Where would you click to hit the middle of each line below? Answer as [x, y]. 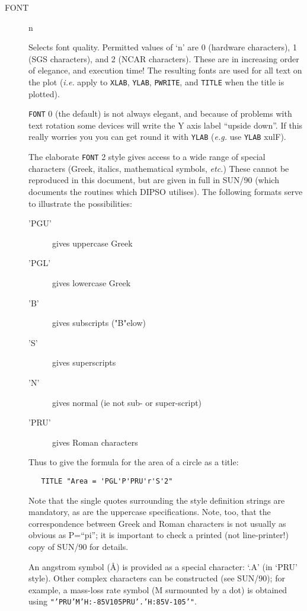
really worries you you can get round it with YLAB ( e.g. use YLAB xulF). [157, 137]
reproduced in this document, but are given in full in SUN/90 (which [154, 180]
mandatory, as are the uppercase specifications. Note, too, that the [150, 512]
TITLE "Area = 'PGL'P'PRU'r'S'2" [107, 481]
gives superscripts [84, 362]
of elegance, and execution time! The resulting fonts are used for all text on [165, 70]
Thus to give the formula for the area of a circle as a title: [134, 462]
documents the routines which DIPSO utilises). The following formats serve [166, 191]
